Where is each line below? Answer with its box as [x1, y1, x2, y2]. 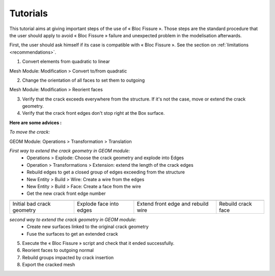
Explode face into [77, 200, 119, 207]
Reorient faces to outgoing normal [22, 247, 94, 254]
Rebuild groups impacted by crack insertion [22, 254, 114, 260]
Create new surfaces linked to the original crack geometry [26, 223, 149, 230]
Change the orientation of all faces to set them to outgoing [22, 77, 145, 83]
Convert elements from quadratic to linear [22, 59, 111, 65]
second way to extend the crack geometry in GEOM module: [9, 216, 136, 222]
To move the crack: [9, 129, 50, 135]
